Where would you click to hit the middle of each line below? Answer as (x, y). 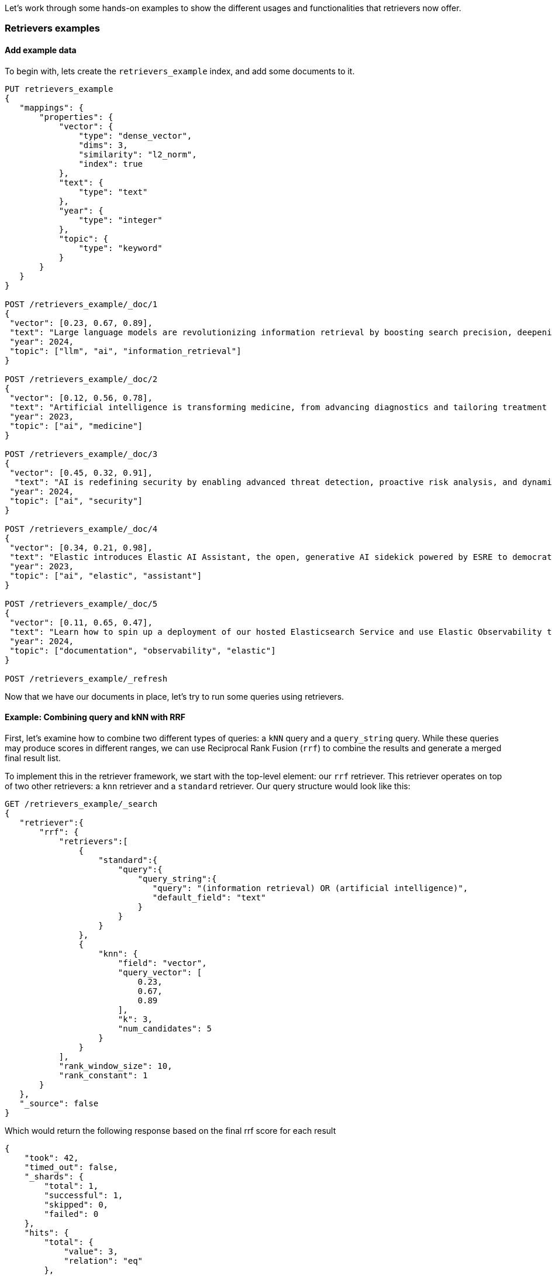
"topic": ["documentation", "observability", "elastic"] (143, 650)
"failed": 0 (71, 1214)
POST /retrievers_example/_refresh (86, 678)
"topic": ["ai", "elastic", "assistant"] (106, 575)
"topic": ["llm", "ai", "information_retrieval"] (125, 351)
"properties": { (76, 117)
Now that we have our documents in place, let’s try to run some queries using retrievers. (175, 696)
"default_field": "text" (209, 897)
